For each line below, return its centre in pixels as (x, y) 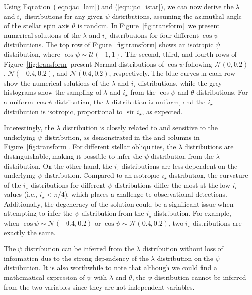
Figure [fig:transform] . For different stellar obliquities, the (90, 147)
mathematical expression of (44, 277)
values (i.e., (21, 194)
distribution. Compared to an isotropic (102, 175)
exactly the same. (30, 232)
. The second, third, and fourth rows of (179, 54)
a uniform (18, 101)
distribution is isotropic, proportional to (63, 111)
